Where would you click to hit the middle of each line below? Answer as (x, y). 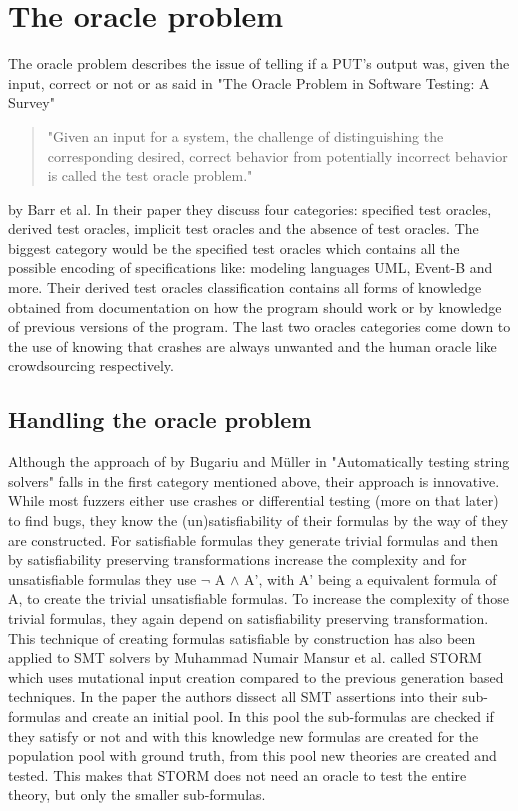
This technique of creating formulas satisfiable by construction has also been (242, 637)
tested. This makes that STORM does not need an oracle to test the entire (237, 774)
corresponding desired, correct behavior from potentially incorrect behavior (277, 155)
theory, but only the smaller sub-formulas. (137, 794)
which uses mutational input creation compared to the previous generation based (256, 676)
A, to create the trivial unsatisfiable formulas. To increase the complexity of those (259, 598)
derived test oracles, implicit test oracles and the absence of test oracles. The (243, 228)
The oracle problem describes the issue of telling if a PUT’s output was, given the (259, 63)
